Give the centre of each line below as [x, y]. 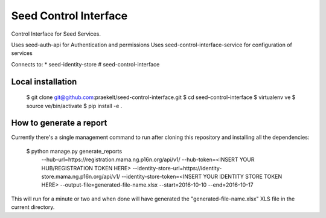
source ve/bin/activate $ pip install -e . [74, 106]
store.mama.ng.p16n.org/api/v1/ [81, 176]
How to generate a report [59, 123]
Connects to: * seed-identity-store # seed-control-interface [85, 64]
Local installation [44, 82]
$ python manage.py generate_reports [74, 151]
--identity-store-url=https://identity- [177, 168]
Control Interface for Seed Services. [56, 34]
